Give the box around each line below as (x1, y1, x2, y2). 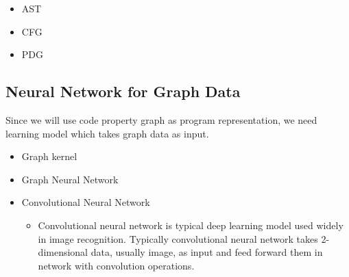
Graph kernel (21, 149, 77, 163)
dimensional (38, 245, 88, 259)
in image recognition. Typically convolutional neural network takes (38, 231, 318, 246)
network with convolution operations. (38, 258, 195, 272)
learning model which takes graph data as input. (5, 126, 209, 140)
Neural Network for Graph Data (5, 81, 241, 102)
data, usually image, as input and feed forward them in (91, 245, 323, 259)
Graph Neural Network (21, 172, 119, 186)
